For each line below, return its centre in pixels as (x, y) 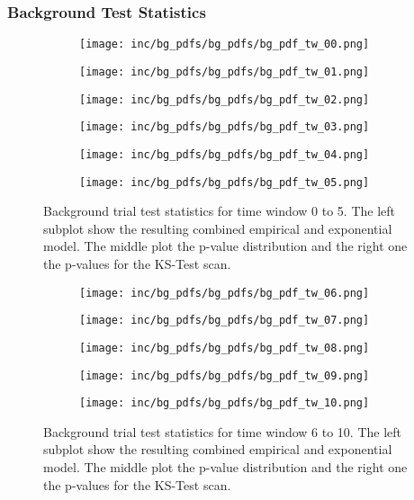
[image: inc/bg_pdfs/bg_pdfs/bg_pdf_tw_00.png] (225, 45)
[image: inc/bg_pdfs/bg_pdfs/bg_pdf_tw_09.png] (225, 375)
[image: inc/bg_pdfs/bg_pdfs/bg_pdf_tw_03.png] (225, 127)
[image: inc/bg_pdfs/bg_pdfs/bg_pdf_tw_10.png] (225, 403)
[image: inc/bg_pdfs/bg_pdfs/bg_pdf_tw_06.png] (225, 293)
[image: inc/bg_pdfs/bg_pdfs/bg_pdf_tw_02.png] (225, 99)
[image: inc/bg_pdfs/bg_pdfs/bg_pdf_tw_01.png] (225, 71)
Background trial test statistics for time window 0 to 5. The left (220, 211)
